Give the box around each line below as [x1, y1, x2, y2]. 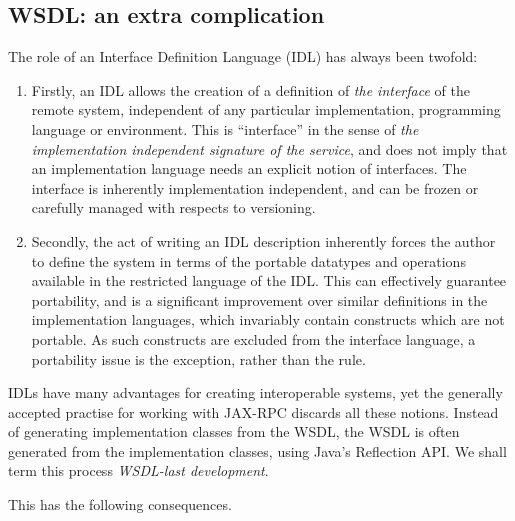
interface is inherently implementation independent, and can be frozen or [31, 177, 479, 198]
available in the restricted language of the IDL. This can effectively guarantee [31, 270, 507, 291]
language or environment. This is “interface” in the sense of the [31, 118, 419, 139]
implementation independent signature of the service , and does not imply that [31, 138, 508, 159]
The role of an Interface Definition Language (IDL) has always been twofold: [8, 46, 478, 67]
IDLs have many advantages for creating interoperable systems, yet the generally [8, 382, 503, 403]
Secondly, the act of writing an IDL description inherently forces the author [31, 230, 496, 251]
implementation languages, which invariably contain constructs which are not [31, 309, 505, 330]
